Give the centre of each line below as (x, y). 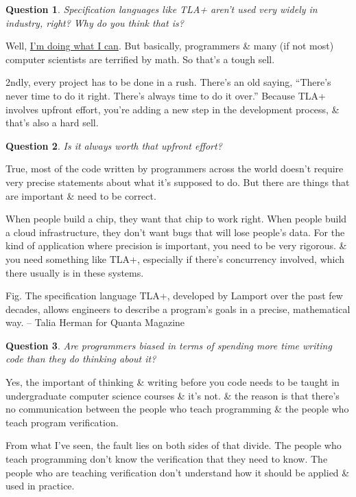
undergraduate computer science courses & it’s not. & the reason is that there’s (173, 395)
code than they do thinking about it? (81, 359)
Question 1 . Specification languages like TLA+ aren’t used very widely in (162, 9)
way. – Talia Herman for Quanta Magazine (95, 322)
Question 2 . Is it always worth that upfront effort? (114, 145)
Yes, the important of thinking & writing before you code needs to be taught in (173, 382)
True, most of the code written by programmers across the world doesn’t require (175, 169)
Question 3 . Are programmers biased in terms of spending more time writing (169, 345)
